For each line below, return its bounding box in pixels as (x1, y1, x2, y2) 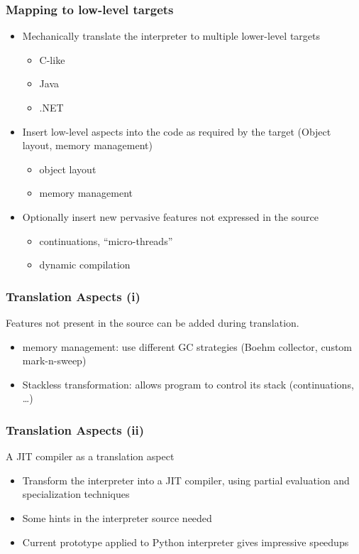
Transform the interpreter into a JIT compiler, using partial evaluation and (22, 472, 350, 487)
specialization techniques (22, 487, 130, 501)
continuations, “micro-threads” (39, 233, 173, 248)
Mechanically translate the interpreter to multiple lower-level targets (22, 28, 320, 43)
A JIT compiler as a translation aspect (6, 449, 175, 464)
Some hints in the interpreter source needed (22, 510, 212, 525)
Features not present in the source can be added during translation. (6, 315, 299, 330)
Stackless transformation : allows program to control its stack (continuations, (22, 376, 354, 391)
